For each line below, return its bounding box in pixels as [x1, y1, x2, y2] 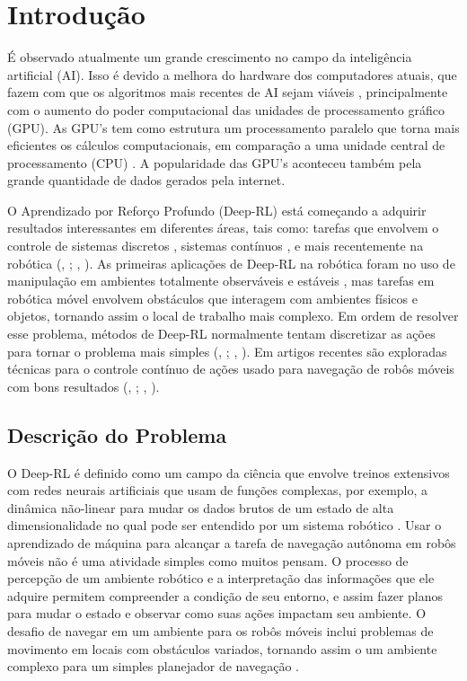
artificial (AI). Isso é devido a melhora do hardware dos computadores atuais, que [7, 65, 457, 84]
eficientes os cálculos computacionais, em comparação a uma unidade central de [7, 136, 445, 155]
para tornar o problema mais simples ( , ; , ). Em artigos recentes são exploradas [7, 341, 447, 360]
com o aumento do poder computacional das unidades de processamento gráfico [7, 100, 445, 119]
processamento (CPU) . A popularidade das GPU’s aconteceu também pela [7, 153, 422, 172]
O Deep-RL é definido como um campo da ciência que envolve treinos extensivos [7, 463, 450, 482]
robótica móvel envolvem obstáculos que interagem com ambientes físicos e [7, 288, 418, 307]
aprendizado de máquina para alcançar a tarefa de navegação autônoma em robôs [7, 533, 456, 552]
